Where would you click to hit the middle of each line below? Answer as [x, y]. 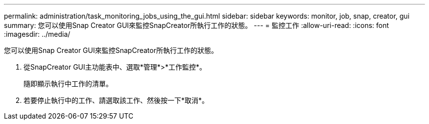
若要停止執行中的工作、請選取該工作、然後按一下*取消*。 [116, 100]
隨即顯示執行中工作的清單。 [68, 84]
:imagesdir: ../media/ [37, 34]
